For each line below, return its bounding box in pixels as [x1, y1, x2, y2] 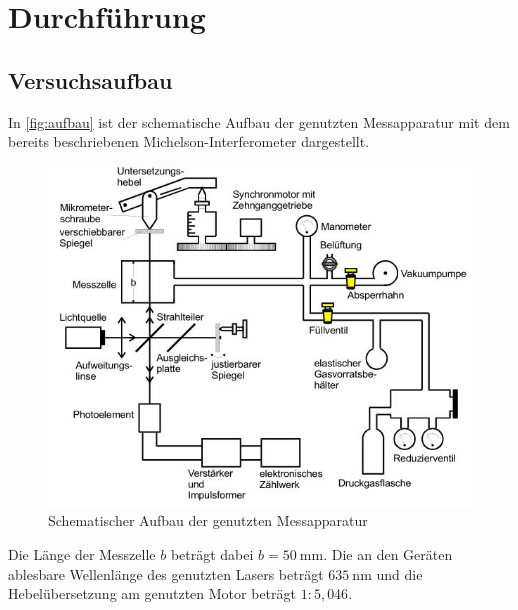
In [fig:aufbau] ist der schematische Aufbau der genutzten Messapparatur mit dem [8, 111, 510, 132]
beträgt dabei [170, 543, 254, 564]
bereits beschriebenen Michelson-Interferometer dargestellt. [8, 131, 370, 152]
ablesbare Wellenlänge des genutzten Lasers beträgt [8, 563, 324, 584]
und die [376, 563, 423, 584]
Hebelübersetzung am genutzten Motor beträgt [8, 583, 296, 604]
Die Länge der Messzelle [8, 543, 156, 564]
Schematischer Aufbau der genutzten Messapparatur [48, 510, 368, 531]
